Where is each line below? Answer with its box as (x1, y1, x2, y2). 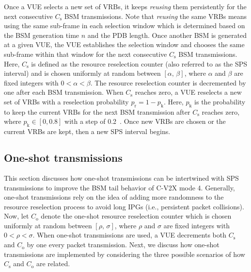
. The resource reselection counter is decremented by (90, 77, 246, 87)
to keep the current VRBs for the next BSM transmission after (4, 106, 190, 117)
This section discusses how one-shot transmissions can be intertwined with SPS (4, 172, 239, 183)
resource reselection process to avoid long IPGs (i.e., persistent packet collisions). (4, 201, 244, 211)
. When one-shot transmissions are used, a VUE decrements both (32, 230, 226, 240)
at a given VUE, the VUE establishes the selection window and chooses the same (4, 39, 245, 50)
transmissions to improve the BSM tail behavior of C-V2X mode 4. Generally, (4, 182, 235, 192)
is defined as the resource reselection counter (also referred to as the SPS (31, 58, 248, 68)
